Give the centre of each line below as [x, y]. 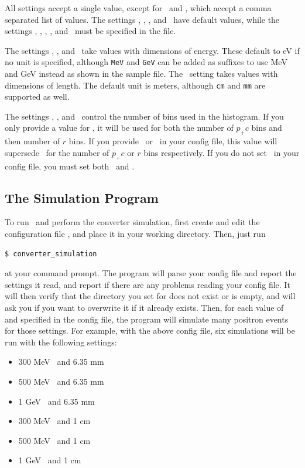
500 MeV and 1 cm [54, 440]
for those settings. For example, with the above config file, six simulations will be [150, 330]
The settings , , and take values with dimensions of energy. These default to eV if [152, 50]
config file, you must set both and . [70, 166]
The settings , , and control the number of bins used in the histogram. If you [144, 116]
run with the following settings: [61, 342]
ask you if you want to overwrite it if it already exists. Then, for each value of [144, 308]
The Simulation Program [82, 197]
